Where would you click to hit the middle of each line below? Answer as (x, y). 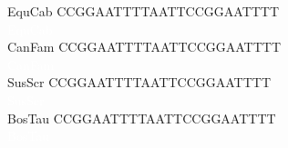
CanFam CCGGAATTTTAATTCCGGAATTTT (144, 47)
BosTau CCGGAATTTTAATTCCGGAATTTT (142, 118)
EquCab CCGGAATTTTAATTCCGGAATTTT (144, 11)
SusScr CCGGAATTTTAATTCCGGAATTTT (139, 82)
